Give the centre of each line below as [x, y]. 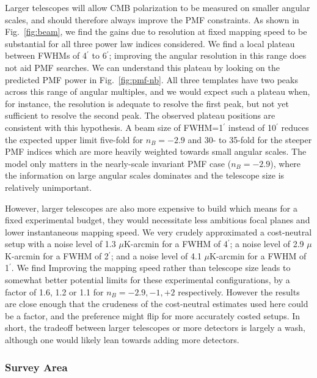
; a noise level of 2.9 [267, 244]
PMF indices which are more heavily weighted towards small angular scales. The [156, 151]
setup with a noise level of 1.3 [60, 244]
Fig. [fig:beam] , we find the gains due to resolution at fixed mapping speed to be [156, 31]
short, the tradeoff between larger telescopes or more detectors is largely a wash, [155, 328]
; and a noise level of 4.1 [156, 255]
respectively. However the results [239, 291]
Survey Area [36, 367]
